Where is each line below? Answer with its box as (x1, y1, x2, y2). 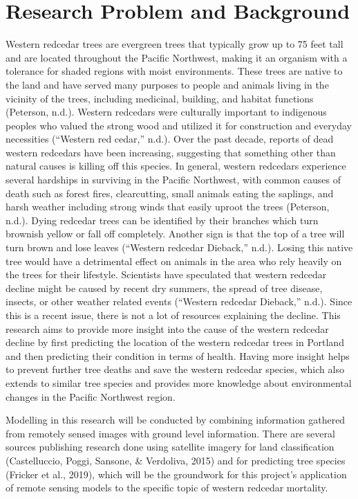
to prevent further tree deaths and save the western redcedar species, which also (6, 362, 344, 376)
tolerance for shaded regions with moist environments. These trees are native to (6, 64, 343, 78)
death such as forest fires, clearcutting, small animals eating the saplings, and (6, 185, 334, 200)
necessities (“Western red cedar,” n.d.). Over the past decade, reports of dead (6, 131, 334, 146)
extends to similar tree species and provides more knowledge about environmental (6, 375, 352, 390)
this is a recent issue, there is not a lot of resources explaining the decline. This (6, 308, 341, 322)
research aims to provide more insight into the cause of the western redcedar (6, 321, 329, 336)
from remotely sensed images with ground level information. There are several (6, 426, 335, 440)
